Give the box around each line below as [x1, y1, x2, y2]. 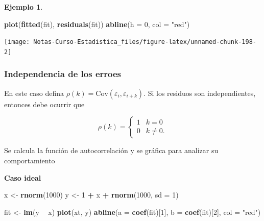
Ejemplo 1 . [4, 2, 43, 12]
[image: [4, 38, 30, 46]
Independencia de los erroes [4, 67, 121, 80]
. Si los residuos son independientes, [143, 87, 256, 98]
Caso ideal [4, 172, 41, 183]
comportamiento [4, 155, 55, 165]
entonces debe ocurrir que [4, 99, 85, 109]
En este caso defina [4, 87, 64, 98]
